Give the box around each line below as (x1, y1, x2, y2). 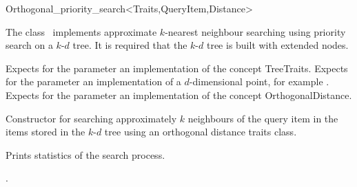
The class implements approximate (6, 24, 157, 38)
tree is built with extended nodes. (206, 38, 349, 52)
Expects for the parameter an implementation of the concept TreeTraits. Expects (6, 60, 348, 75)
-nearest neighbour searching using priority (165, 24, 346, 38)
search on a (6, 38, 53, 52)
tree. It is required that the (72, 38, 187, 52)
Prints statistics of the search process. (6, 147, 165, 162)
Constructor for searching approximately (6, 111, 177, 125)
